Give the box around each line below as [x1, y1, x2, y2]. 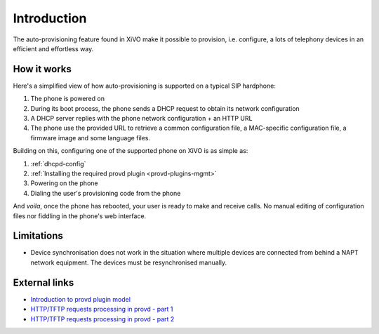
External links [13, 276, 74, 288]
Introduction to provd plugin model [30, 295, 131, 303]
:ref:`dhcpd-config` [30, 159, 86, 168]
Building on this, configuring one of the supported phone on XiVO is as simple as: [13, 147, 248, 155]
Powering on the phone [30, 179, 98, 187]
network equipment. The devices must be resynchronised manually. [30, 258, 227, 267]
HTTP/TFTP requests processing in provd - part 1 [30, 305, 173, 314]
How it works [13, 63, 72, 75]
